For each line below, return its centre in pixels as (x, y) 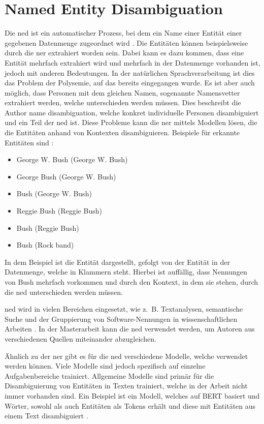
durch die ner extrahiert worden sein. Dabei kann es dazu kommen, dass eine (124, 53)
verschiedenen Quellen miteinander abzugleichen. (80, 338)
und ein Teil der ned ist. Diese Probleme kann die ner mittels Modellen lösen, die (131, 122)
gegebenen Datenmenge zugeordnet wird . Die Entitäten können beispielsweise (126, 42)
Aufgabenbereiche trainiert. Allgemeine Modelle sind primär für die (109, 375)
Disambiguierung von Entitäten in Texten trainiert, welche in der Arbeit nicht (126, 386)
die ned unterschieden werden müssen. (64, 292)
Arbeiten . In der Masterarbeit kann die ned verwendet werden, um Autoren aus (130, 329)
